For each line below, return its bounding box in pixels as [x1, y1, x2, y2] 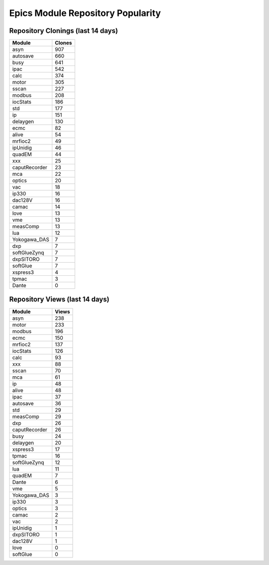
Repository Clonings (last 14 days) [9, 26, 118, 35]
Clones [55, 39, 72, 46]
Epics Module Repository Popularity [9, 7, 161, 18]
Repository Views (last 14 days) [9, 295, 110, 304]
